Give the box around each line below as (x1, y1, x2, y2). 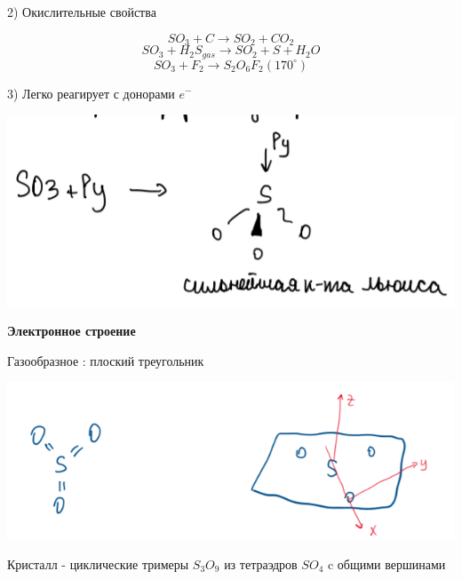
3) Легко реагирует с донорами (7, 83, 175, 102)
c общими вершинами (327, 554, 446, 573)
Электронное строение (7, 321, 136, 340)
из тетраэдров (224, 554, 298, 573)
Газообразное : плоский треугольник (7, 351, 204, 369)
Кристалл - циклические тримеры (7, 554, 189, 573)
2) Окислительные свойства (7, 3, 156, 20)
